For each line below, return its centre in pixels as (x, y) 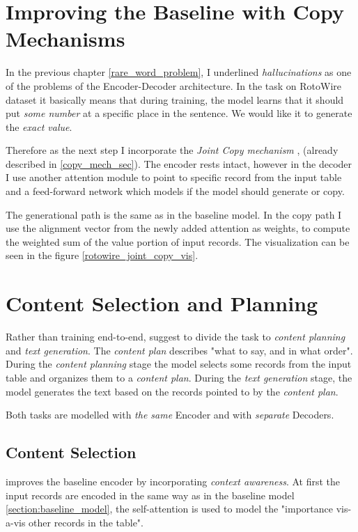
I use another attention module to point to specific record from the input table (174, 177)
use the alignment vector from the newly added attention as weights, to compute (178, 228)
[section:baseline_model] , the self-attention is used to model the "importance (169, 509)
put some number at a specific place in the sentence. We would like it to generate (179, 113)
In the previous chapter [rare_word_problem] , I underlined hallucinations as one (179, 72)
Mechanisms (65, 39)
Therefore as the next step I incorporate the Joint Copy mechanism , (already (172, 150)
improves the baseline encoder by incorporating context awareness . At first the (173, 481)
